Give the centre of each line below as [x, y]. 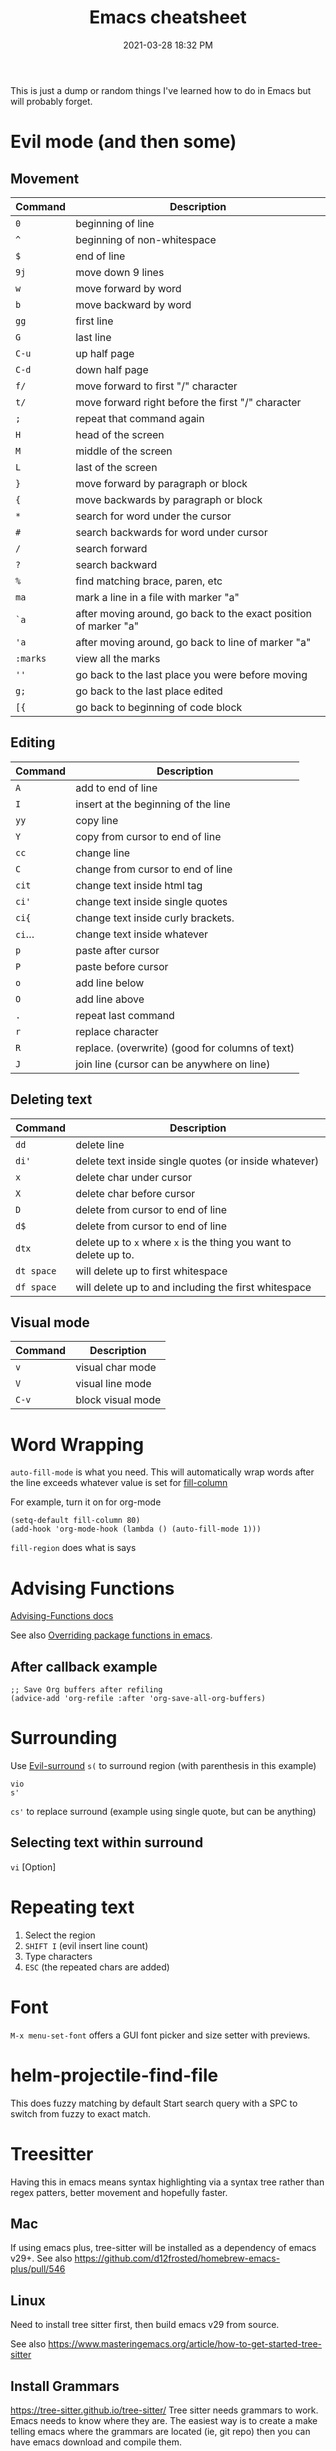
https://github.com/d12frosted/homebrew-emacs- [177, 2258]
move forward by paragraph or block [161, 483]
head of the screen [120, 434]
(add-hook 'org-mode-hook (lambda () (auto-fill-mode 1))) [136, 1529]
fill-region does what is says [73, 1548]
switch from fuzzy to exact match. [80, 2113]
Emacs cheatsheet [168, 17]
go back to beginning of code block [159, 707]
